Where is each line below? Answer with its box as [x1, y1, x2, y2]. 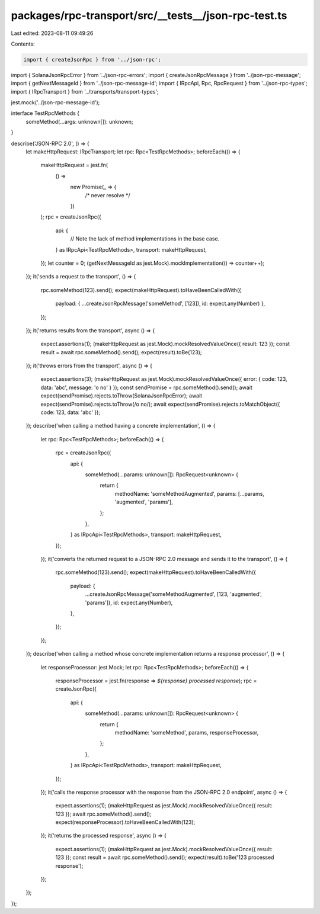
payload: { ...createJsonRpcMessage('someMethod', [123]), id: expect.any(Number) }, [55, 300, 265, 307]
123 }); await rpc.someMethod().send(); [55, 810, 152, 817]
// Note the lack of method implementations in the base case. [70, 235, 220, 242]
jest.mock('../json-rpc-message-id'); [11, 99, 100, 106]
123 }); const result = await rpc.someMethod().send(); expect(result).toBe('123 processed [55, 854, 274, 861]
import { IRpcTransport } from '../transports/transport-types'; [11, 88, 159, 95]
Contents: [11, 40, 35, 47]
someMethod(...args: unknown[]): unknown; [25, 118, 133, 125]
